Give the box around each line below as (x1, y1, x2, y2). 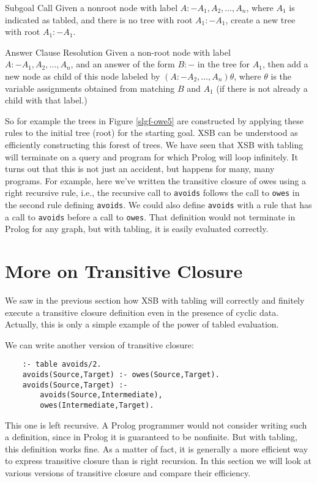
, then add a (262, 58, 308, 70)
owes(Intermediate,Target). (40, 401, 154, 410)
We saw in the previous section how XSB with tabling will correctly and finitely (5, 294, 305, 306)
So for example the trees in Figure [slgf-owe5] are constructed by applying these (5, 114, 304, 127)
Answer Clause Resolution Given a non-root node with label (5, 45, 231, 58)
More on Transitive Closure (5, 258, 243, 283)
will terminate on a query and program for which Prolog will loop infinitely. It (5, 150, 298, 163)
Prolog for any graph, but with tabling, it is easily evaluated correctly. (5, 222, 269, 235)
